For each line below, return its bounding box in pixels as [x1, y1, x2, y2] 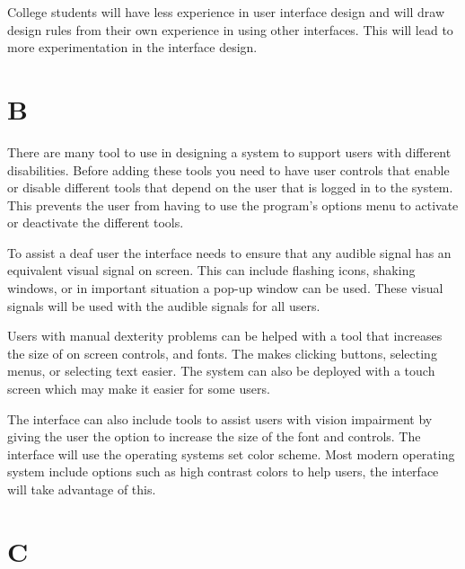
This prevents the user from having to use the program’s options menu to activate [7, 195, 459, 214]
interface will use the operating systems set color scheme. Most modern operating [7, 444, 455, 463]
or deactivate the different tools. [7, 213, 184, 232]
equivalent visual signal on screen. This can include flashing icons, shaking [7, 261, 416, 280]
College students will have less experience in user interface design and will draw [7, 3, 445, 21]
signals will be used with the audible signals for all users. [7, 296, 320, 315]
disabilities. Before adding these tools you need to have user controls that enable [7, 160, 450, 179]
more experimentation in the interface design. [7, 38, 258, 57]
